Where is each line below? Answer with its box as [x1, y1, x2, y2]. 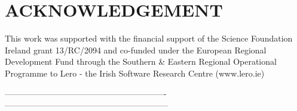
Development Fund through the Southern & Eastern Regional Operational [5, 55, 277, 68]
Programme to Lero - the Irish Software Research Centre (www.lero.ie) [5, 66, 265, 79]
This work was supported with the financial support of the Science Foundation [5, 32, 293, 45]
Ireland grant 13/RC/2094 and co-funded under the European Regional [5, 43, 267, 56]
